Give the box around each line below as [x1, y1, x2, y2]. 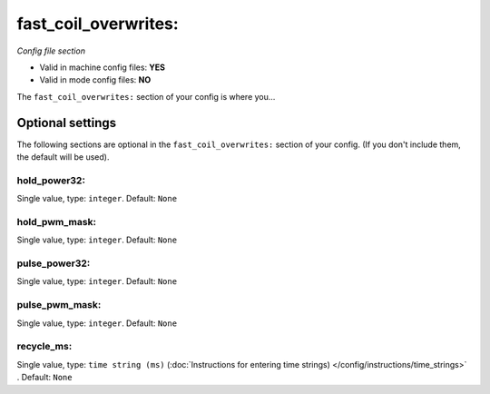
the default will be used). [16, 152, 110, 163]
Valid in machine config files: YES [39, 62, 166, 73]
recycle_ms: [16, 340, 73, 353]
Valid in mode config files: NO [39, 74, 152, 85]
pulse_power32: [16, 257, 91, 270]
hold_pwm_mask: [16, 215, 97, 228]
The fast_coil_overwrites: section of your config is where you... [16, 91, 276, 102]
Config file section [16, 45, 86, 56]
